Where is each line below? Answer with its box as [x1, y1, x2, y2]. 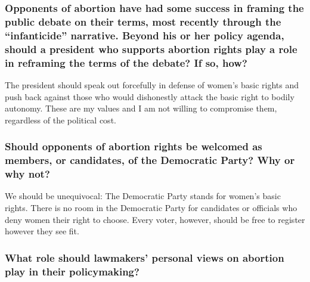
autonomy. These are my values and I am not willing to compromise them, [5, 102, 277, 114]
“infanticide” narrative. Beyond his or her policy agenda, [5, 27, 284, 42]
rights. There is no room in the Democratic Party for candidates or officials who [5, 201, 297, 213]
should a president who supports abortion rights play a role [5, 41, 297, 56]
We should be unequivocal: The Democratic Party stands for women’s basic [5, 190, 281, 202]
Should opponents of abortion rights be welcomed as [5, 139, 262, 154]
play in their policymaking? [5, 264, 139, 278]
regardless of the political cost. [5, 113, 116, 126]
